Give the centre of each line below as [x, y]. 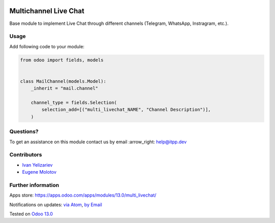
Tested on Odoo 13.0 [31, 214]
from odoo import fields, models [62, 60]
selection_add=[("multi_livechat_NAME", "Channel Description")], [126, 110]
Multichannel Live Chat [47, 11]
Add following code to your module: [47, 46]
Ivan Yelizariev [37, 165]
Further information [34, 185]
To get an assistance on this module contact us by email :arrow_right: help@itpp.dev [98, 142]
